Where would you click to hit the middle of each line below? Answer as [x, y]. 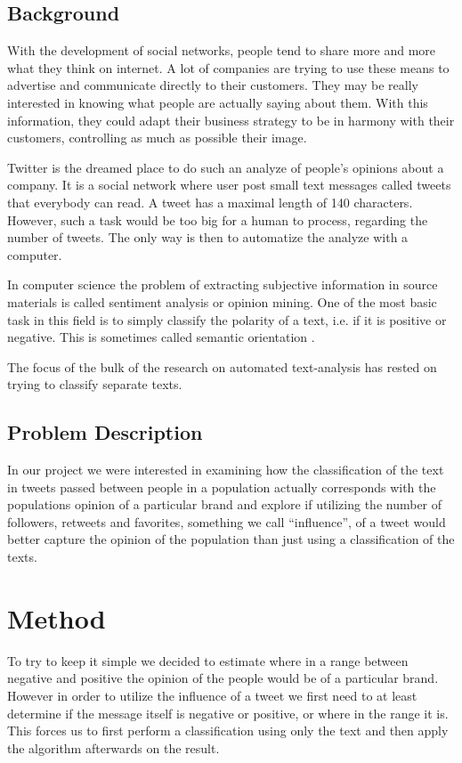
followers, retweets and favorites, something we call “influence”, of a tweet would [227, 521]
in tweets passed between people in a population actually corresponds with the [222, 487]
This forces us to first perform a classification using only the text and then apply [228, 731]
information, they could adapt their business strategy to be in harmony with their [231, 120]
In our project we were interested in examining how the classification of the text [226, 470]
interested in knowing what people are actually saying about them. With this [218, 102]
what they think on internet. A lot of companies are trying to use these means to [228, 67]
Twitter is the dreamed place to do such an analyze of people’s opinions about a [226, 167]
